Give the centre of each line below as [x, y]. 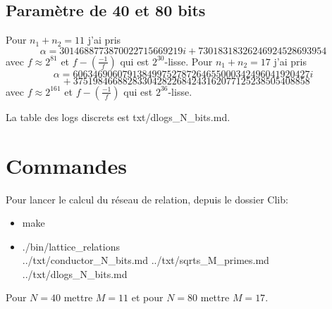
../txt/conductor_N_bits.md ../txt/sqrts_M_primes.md [146, 260]
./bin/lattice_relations [71, 246]
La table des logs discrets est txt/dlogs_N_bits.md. [118, 116]
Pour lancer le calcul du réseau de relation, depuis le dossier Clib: [147, 199]
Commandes [66, 165]
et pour [147, 297]
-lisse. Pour [189, 61]
